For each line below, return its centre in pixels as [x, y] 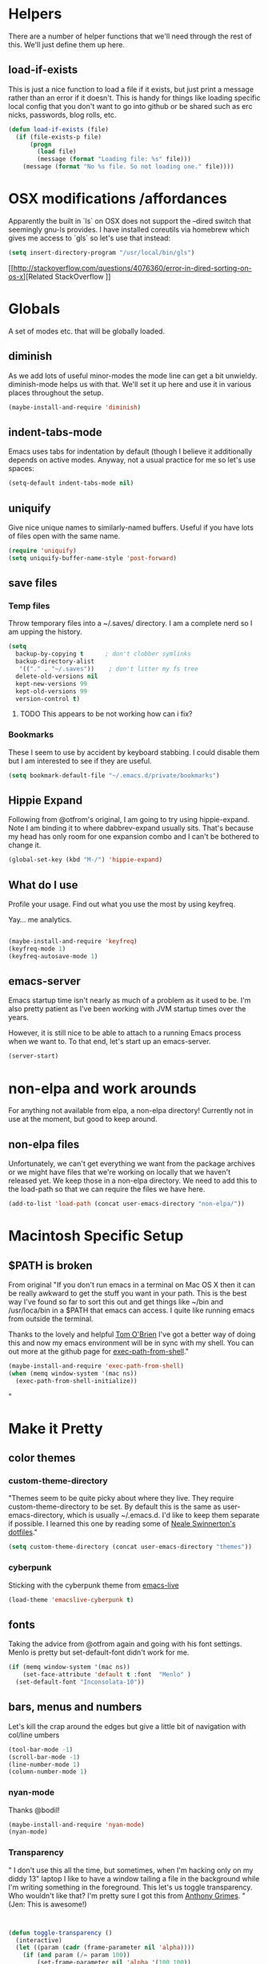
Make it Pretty [56, 1428]
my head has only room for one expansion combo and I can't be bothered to [134, 837]
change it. [25, 845]
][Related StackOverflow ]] [67, 276]
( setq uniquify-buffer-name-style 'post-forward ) [93, 558]
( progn [40, 144]
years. [19, 1018]
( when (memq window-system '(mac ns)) [73, 1373]
